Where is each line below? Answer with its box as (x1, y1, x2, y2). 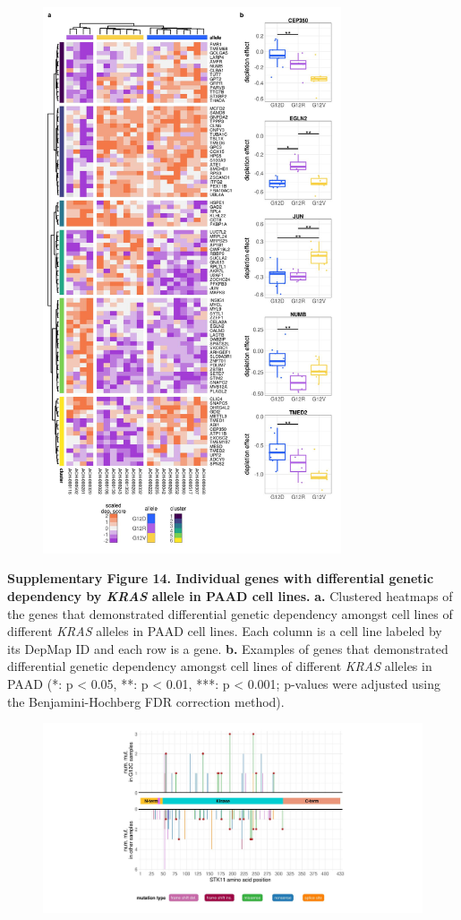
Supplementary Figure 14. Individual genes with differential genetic (7, 569, 434, 588)
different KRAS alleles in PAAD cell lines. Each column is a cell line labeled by (7, 622, 442, 641)
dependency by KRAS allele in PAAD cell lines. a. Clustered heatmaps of (7, 586, 453, 605)
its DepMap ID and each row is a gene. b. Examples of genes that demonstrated (7, 639, 448, 658)
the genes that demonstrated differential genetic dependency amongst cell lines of (7, 604, 453, 623)
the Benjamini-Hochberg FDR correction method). (7, 692, 285, 710)
